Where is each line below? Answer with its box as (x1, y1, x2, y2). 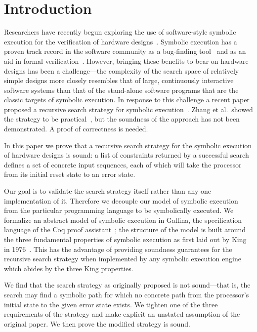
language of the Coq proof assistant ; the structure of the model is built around (4, 224, 246, 235)
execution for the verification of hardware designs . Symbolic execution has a (4, 36, 237, 46)
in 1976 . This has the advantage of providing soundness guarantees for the (4, 244, 232, 254)
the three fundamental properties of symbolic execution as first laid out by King (4, 234, 247, 244)
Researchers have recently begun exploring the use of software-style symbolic (4, 27, 236, 37)
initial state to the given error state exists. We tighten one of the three (4, 299, 218, 309)
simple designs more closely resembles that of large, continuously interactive (4, 75, 234, 85)
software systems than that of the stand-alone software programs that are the (4, 84, 239, 95)
